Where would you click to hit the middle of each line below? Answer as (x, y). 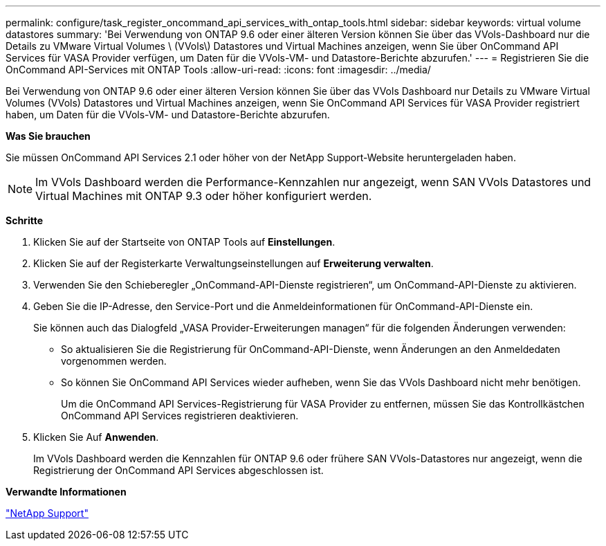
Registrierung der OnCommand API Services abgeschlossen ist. (178, 470)
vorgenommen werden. (114, 361)
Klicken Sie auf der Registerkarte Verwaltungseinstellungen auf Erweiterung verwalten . (233, 263)
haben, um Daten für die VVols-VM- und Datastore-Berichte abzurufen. (168, 115)
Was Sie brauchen (48, 136)
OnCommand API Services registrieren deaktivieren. (180, 416)
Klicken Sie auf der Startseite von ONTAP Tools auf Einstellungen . (184, 242)
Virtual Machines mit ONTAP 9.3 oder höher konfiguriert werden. (204, 196)
